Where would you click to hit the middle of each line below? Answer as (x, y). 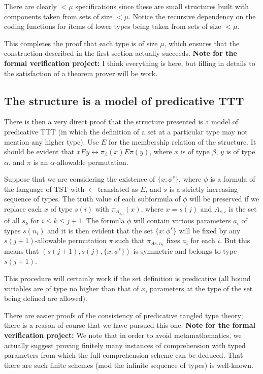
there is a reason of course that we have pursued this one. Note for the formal (130, 325)
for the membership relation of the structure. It (183, 141)
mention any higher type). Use (52, 141)
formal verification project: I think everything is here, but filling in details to (130, 63)
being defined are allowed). (46, 298)
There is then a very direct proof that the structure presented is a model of (121, 122)
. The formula (103, 220)
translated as (118, 189)
